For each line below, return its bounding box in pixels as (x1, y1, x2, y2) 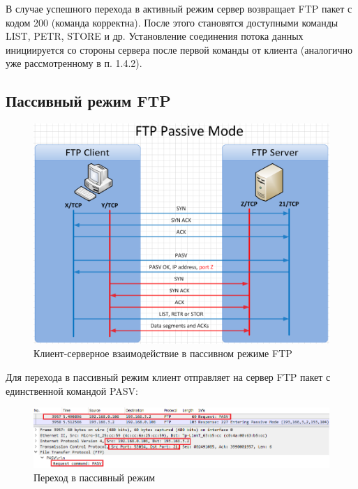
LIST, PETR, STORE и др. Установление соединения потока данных (6, 29, 304, 43)
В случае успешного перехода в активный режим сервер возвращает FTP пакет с (6, 1, 352, 15)
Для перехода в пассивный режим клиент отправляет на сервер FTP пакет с (6, 370, 331, 384)
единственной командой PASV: (6, 383, 138, 398)
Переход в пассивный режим (33, 470, 156, 485)
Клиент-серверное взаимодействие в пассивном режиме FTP (33, 346, 292, 361)
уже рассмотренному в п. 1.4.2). (6, 56, 142, 70)
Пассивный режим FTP (6, 90, 171, 112)
